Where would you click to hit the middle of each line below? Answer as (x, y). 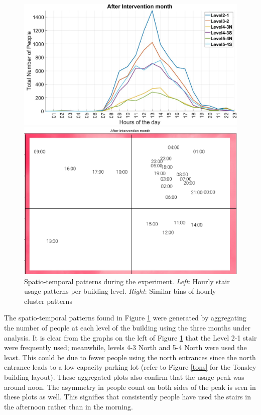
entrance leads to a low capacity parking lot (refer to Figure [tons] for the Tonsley (130, 367)
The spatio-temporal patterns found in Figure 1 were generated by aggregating (125, 318)
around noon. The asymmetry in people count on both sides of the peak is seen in (130, 387)
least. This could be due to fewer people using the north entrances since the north (130, 357)
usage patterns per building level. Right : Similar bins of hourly (120, 291)
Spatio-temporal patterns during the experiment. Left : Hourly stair (127, 281)
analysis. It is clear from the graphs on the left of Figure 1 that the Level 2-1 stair (130, 337)
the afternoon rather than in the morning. (69, 406)
